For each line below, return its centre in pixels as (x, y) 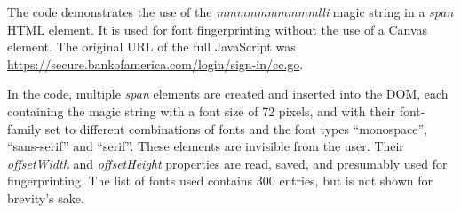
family (24, 128)
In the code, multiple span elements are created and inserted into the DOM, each (228, 94)
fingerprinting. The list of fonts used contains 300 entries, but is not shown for (220, 181)
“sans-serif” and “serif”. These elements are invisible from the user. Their (206, 146)
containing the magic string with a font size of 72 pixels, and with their (202, 110)
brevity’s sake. (46, 197)
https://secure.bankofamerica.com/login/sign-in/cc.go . (155, 63)
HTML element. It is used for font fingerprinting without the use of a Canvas (218, 29)
